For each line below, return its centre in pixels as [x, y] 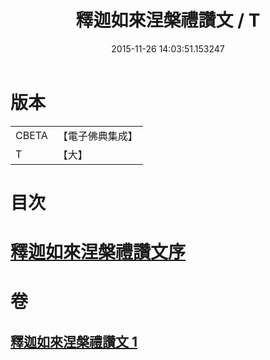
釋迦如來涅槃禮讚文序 [98, 252]
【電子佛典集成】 [97, 136]
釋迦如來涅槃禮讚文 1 [74, 341]
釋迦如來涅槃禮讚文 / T [168, 20]
